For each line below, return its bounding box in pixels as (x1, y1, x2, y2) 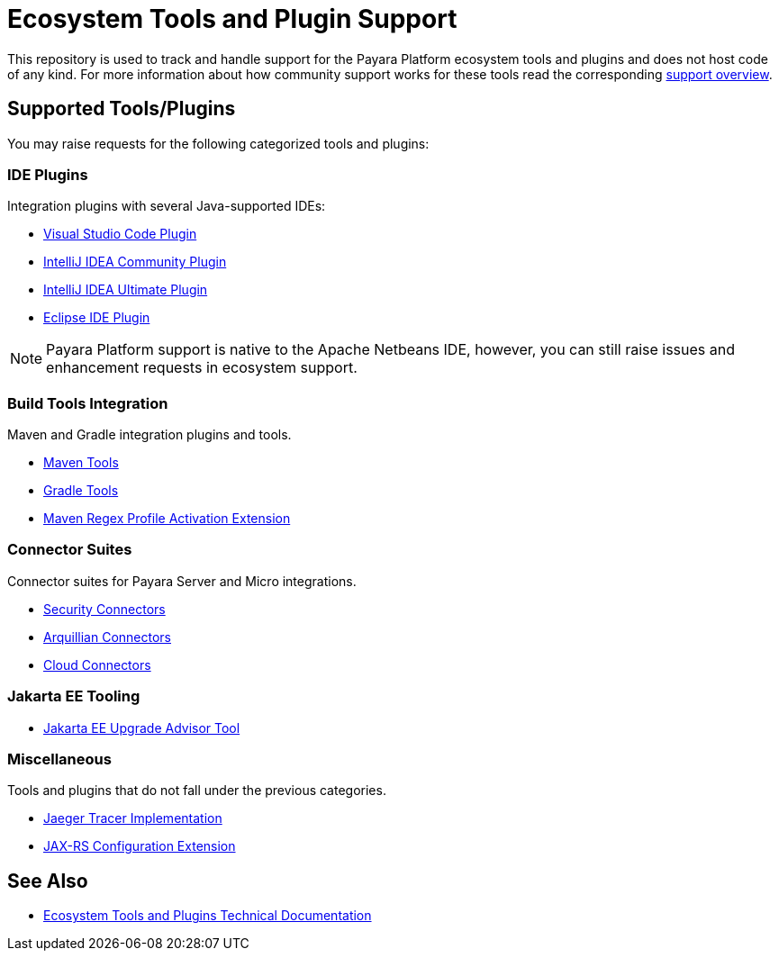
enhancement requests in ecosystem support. (46, 358, 358, 377)
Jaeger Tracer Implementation (43, 810, 222, 827)
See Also (7, 869, 88, 892)
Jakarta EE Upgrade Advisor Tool (43, 719, 240, 736)
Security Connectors (43, 601, 166, 617)
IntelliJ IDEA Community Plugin (43, 254, 227, 270)
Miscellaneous (7, 749, 112, 768)
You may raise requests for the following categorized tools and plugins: (7, 135, 430, 151)
